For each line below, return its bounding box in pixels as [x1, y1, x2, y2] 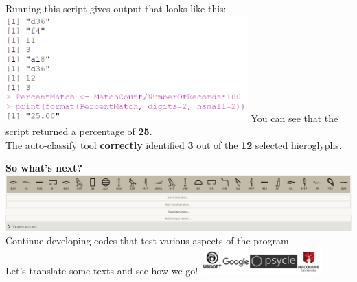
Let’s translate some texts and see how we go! [5, 263, 198, 278]
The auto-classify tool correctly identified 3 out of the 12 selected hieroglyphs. [5, 137, 342, 152]
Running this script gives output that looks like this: [5, 1, 227, 15]
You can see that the [251, 110, 338, 125]
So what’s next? [5, 161, 82, 175]
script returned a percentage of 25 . [5, 124, 152, 139]
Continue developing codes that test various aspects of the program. [5, 233, 292, 248]
